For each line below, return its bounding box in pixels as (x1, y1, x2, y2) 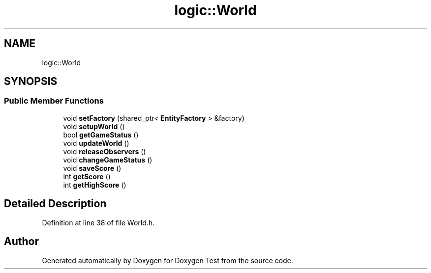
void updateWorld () (63, 138, 129, 147)
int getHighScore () (63, 180, 126, 189)
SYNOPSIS (4, 75, 58, 88)
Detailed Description (4, 197, 107, 210)
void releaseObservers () (63, 147, 146, 156)
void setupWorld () (63, 122, 125, 131)
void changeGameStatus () (63, 155, 153, 164)
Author (4, 235, 39, 248)
